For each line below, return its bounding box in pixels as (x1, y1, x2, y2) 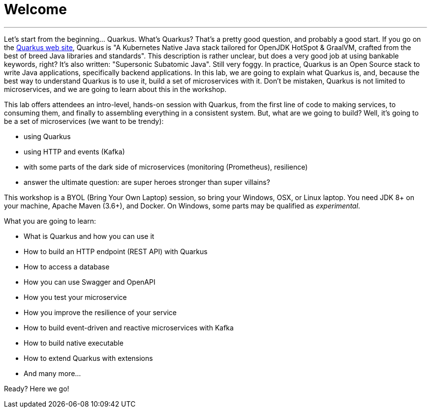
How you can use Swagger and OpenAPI (24, 277, 155, 286)
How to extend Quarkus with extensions (24, 353, 153, 362)
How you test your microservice (24, 293, 127, 301)
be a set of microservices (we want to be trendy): (4, 117, 164, 125)
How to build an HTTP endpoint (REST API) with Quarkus (24, 247, 208, 256)
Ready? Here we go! (4, 384, 69, 393)
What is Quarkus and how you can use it (24, 232, 154, 240)
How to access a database (24, 262, 110, 271)
